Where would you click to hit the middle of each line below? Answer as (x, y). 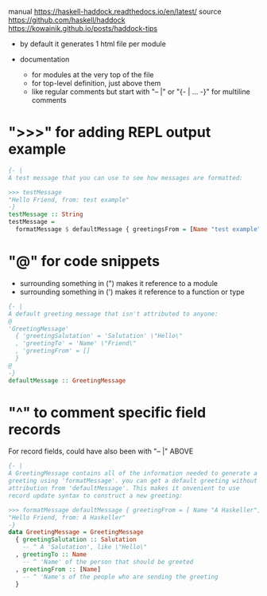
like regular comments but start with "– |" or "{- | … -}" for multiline (141, 92)
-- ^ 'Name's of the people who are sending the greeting (120, 577)
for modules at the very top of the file (93, 74)
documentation (44, 59)
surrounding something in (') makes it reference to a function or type (132, 292)
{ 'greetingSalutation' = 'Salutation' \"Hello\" (99, 336)
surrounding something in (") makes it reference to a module (119, 283)
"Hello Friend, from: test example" (69, 200)
